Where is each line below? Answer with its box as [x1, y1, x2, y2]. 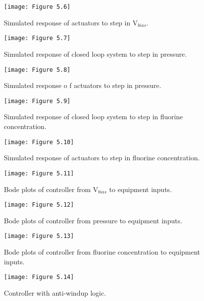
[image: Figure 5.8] [4, 66, 71, 73]
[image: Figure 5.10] [4, 138, 74, 146]
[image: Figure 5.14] [4, 274, 74, 281]
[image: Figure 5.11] [4, 170, 74, 177]
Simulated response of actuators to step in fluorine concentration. [4, 152, 200, 163]
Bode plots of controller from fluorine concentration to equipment [4, 247, 201, 257]
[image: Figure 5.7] [4, 35, 71, 42]
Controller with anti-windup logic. [4, 287, 106, 298]
